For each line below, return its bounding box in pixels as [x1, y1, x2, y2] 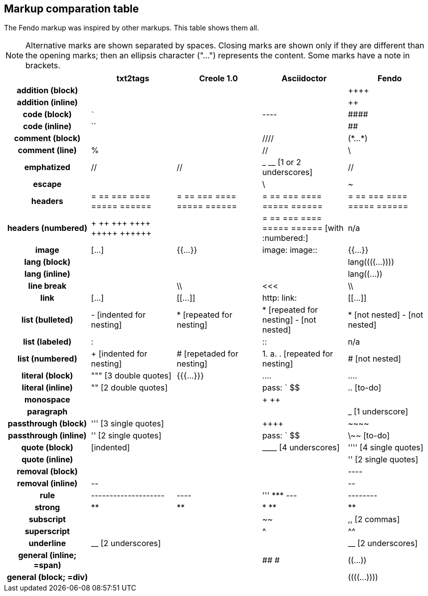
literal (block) [21, 371, 73, 381]
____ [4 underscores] [262, 442, 340, 453]
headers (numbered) [7, 223, 87, 233]
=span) [33, 560, 61, 571]
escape [33, 179, 62, 190]
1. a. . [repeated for [262, 349, 333, 359]
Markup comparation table [4, 2, 139, 15]
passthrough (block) [7, 418, 87, 429]
